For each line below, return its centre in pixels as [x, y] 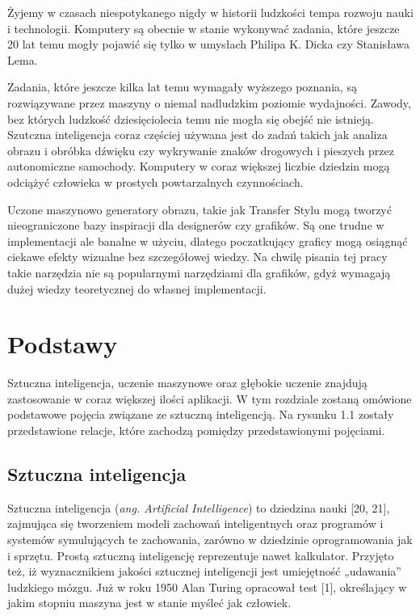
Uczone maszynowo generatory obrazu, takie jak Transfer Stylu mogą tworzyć [199, 209]
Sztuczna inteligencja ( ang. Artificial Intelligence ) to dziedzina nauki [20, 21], [199, 507]
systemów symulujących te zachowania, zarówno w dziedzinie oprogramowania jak [210, 539]
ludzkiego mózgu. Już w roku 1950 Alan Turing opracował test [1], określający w [207, 586]
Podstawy [63, 344]
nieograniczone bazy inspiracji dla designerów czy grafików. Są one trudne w [196, 225]
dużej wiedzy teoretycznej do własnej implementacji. [137, 288]
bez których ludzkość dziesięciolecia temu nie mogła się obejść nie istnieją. [191, 118]
